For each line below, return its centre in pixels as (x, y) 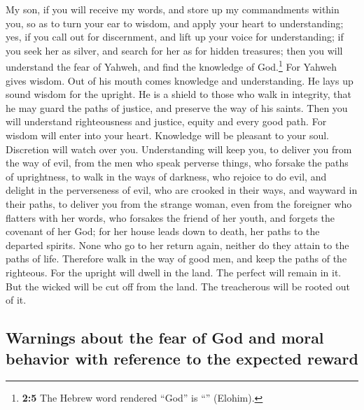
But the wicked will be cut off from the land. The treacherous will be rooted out (178, 286)
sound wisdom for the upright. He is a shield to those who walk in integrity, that (179, 94)
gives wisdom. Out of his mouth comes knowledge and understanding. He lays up (180, 80)
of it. (16, 300)
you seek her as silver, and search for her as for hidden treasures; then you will (174, 50)
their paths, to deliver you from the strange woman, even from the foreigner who (179, 203)
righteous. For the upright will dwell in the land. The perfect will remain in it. (174, 272)
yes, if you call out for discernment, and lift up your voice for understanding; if (175, 37)
